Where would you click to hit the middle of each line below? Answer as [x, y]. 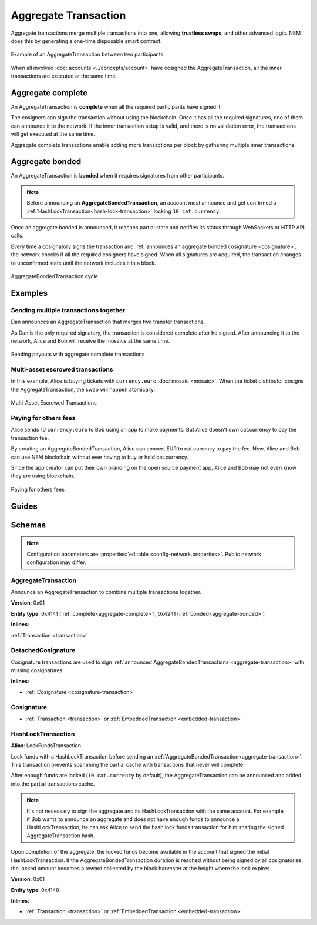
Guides [24, 506]
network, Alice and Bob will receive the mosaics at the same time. [90, 340]
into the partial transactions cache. [53, 784]
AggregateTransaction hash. [61, 836]
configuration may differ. [56, 562]
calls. [17, 236]
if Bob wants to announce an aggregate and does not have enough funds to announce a [133, 819]
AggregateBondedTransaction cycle [54, 276]
